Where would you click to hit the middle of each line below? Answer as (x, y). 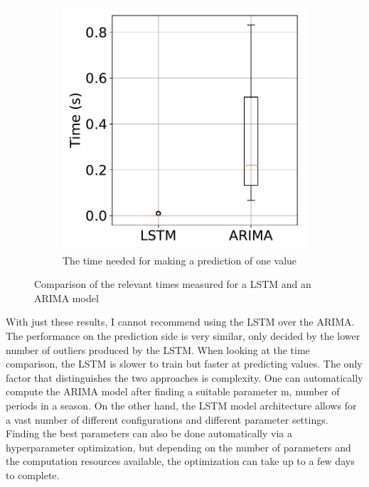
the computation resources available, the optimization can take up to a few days (180, 461)
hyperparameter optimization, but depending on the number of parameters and (178, 447)
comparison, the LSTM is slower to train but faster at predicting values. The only (184, 364)
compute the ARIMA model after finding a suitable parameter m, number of (173, 391)
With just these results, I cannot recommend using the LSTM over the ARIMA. (180, 322)
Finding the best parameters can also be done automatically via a (149, 433)
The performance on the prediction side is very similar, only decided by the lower (183, 335)
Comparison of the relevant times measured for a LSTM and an (173, 284)
